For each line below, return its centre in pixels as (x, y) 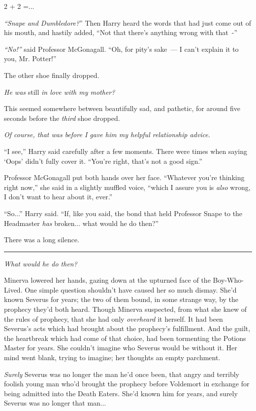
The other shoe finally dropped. (52, 75)
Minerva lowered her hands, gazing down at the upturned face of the (107, 280)
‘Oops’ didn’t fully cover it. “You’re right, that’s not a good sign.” (103, 161)
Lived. (13, 289)
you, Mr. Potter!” (30, 58)
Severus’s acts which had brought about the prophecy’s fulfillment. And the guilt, (127, 328)
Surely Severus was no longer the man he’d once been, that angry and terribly (122, 374)
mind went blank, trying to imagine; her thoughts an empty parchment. (112, 357)
